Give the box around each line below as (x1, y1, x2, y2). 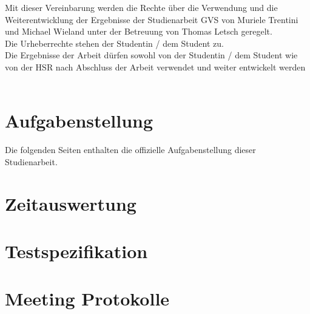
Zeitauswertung (5, 191, 136, 216)
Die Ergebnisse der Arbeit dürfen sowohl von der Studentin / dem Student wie (5, 49, 298, 61)
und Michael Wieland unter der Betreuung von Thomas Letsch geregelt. (5, 25, 272, 38)
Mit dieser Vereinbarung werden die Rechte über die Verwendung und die (5, 1, 278, 13)
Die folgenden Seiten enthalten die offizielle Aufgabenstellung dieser (5, 143, 256, 156)
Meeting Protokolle (5, 286, 170, 311)
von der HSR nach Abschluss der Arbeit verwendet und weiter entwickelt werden (5, 60, 306, 73)
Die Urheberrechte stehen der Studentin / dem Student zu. (5, 36, 224, 49)
